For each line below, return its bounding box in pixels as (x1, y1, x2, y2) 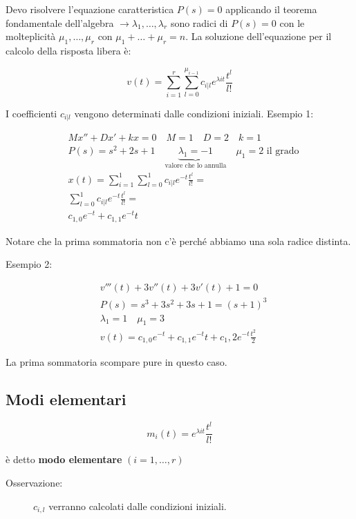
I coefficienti (6, 106, 57, 120)
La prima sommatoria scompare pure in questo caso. (6, 355, 227, 369)
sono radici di (170, 15, 228, 30)
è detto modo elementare (6, 452, 122, 467)
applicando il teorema (225, 2, 317, 16)
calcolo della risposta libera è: (6, 43, 131, 57)
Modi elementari (6, 388, 127, 409)
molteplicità (6, 29, 56, 43)
